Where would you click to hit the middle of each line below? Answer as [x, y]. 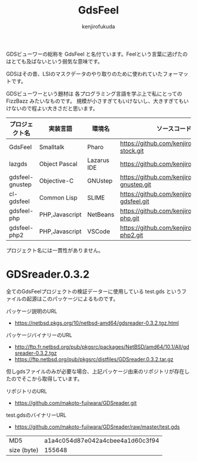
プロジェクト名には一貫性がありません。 [55, 250]
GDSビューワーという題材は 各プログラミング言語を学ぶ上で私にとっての [94, 93]
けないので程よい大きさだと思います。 [52, 108]
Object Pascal [58, 164]
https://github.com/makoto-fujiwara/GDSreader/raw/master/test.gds [97, 427]
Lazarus [98, 160]
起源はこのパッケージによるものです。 [72, 299]
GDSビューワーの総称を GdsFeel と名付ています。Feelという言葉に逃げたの [97, 54]
